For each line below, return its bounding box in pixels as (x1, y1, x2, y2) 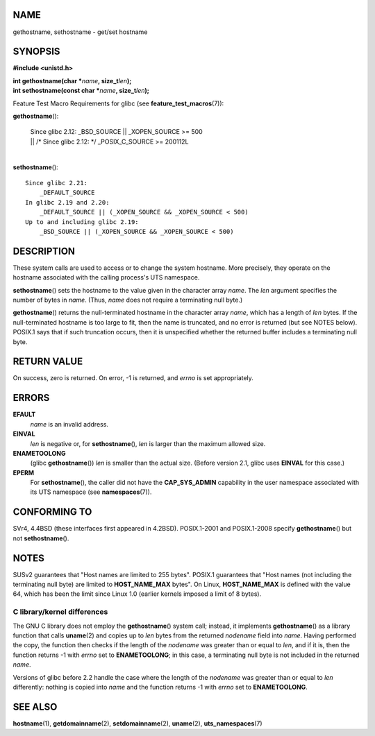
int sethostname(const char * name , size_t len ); (12, 87, 149, 95)
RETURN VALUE (12, 356, 83, 368)
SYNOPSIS (12, 46, 60, 58)
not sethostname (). (12, 534, 69, 542)
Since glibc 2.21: (25, 179, 88, 187)
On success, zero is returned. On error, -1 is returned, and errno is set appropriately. (12, 374, 253, 382)
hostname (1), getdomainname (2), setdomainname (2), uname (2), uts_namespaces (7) (12, 719, 263, 728)
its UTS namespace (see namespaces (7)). (30, 488, 152, 496)
